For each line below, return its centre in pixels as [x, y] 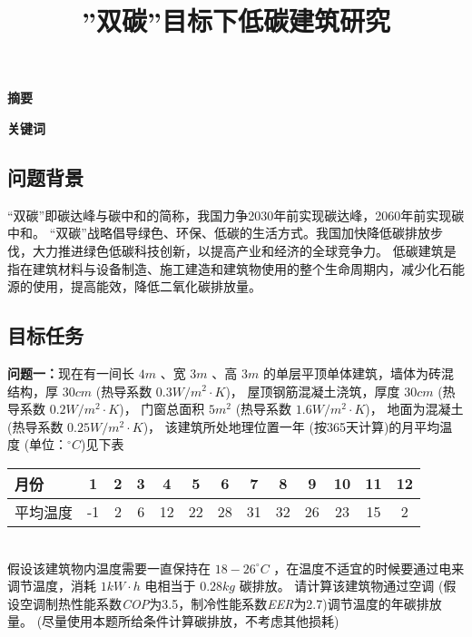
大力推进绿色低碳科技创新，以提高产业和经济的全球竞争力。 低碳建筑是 [244, 250]
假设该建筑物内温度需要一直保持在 [109, 568]
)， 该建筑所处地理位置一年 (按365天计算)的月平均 [291, 426]
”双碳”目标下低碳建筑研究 [236, 20]
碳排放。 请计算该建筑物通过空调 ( [341, 586]
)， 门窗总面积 [162, 409]
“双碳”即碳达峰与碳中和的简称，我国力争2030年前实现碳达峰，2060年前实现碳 [236, 215]
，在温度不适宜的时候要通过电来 [369, 568]
